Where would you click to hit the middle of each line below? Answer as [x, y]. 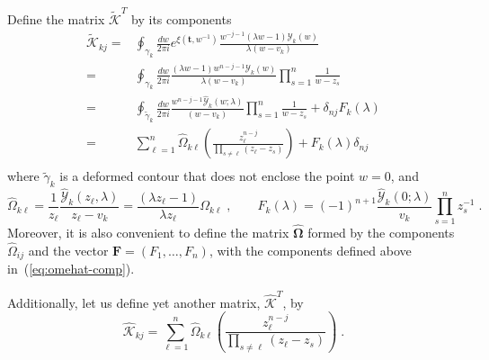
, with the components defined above [310, 250]
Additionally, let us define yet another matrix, [134, 302]
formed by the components [381, 232]
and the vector [68, 250]
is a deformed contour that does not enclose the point [207, 176]
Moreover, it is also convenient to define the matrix [148, 232]
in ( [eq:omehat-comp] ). [71, 269]
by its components [182, 18]
